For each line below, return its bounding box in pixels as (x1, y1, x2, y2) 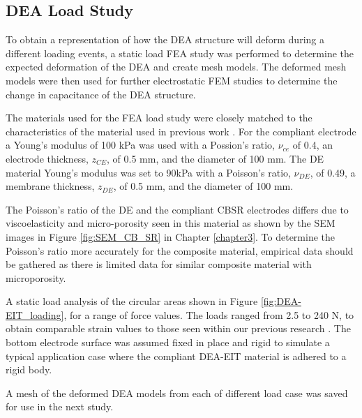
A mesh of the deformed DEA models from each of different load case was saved (6, 385, 348, 400)
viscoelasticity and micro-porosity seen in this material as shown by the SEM (6, 216, 335, 230)
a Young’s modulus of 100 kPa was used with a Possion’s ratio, (6, 137, 275, 152)
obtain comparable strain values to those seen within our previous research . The (6, 321, 351, 336)
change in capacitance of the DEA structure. (6, 87, 196, 101)
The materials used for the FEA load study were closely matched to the (6, 110, 312, 125)
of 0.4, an (292, 137, 333, 152)
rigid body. (6, 362, 52, 377)
